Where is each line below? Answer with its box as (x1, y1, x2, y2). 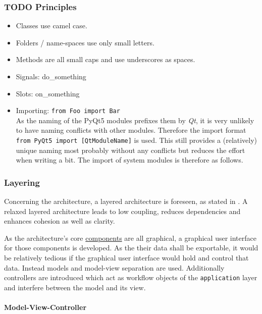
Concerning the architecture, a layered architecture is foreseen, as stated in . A (4, 196, 248, 206)
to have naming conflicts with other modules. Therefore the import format (16, 125, 246, 135)
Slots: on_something (16, 88, 80, 98)
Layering (4, 176, 40, 188)
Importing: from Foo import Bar (16, 105, 120, 116)
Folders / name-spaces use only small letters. (16, 37, 154, 47)
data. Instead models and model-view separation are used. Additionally (4, 262, 225, 273)
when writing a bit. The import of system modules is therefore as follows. (16, 154, 243, 165)
